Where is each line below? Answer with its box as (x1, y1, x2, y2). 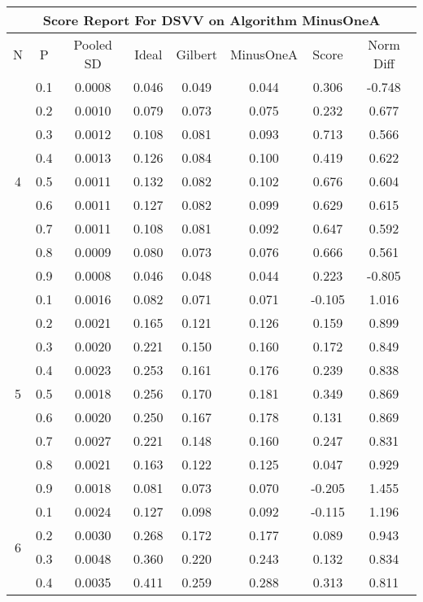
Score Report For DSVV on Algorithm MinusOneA (42, 11, 381, 29)
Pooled (73, 35, 112, 54)
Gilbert (176, 44, 217, 63)
